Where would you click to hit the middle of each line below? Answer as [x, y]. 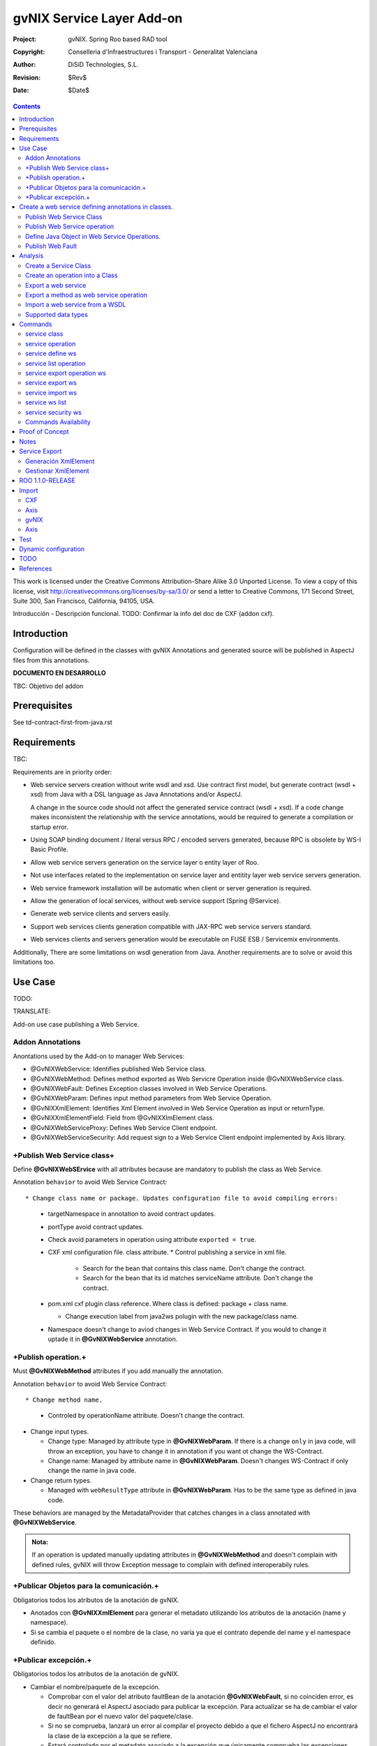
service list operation [56, 363]
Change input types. [60, 1431]
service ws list [46, 402]
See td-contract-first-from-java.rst [63, 722]
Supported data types [57, 314]
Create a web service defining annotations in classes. [96, 207]
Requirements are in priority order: [62, 772]
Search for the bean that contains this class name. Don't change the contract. [194, 1268]
